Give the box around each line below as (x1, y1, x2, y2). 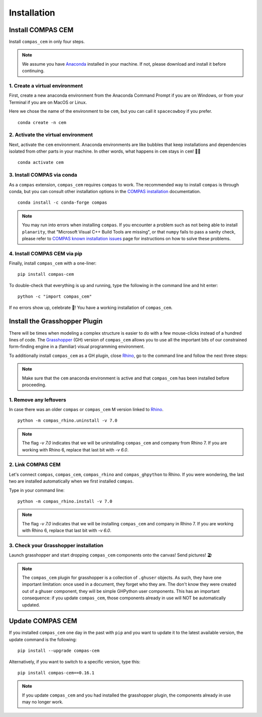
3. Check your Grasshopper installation (9, 542, 104, 549)
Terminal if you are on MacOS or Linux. (9, 99, 87, 105)
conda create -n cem (17, 120, 66, 125)
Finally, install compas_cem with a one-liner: (9, 260, 97, 266)
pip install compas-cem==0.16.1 (17, 670, 95, 676)
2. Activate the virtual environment (9, 131, 93, 138)
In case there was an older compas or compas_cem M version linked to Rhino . (9, 407, 164, 412)
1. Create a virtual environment (9, 83, 83, 89)
